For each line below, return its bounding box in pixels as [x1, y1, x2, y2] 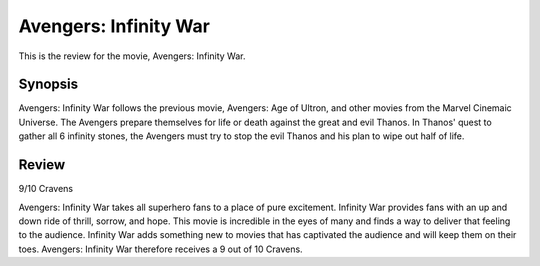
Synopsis [18, 76, 79, 93]
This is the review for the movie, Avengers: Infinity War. [18, 50, 246, 62]
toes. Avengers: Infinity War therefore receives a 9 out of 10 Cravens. [18, 243, 304, 255]
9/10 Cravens [18, 183, 74, 195]
